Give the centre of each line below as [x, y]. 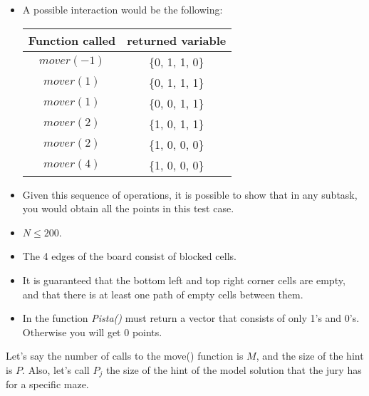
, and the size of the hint [310, 356]
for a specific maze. [47, 384]
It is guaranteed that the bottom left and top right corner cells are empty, [184, 280]
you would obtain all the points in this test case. [128, 208]
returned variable [177, 40]
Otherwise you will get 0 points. [92, 332]
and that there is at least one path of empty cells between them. [163, 294]
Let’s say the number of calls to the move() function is [125, 356]
